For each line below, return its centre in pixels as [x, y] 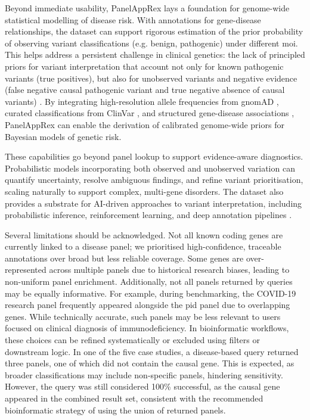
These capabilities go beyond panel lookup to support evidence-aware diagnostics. [154, 156]
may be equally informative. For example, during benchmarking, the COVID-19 [151, 293]
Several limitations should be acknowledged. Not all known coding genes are [144, 234]
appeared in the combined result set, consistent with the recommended [134, 398]
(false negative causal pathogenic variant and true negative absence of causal [145, 90]
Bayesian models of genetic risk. [63, 136]
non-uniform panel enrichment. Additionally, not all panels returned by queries [149, 281]
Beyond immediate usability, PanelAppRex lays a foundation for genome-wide [147, 8]
